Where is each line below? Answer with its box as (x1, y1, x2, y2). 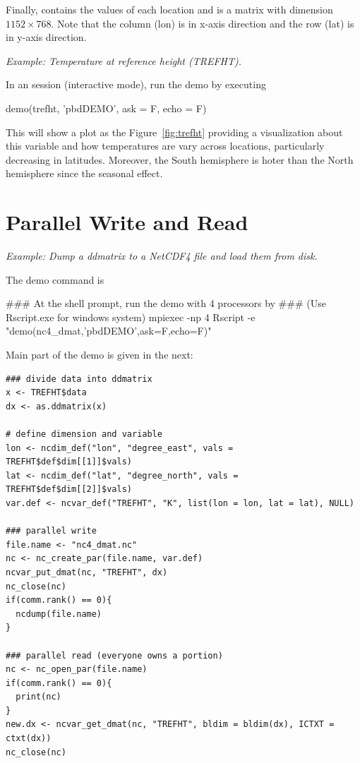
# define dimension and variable (6, 429, 162, 439)
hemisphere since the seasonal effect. (6, 166, 163, 181)
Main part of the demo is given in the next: (6, 347, 193, 362)
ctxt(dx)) (6, 733, 52, 744)
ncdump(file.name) (16, 608, 102, 619)
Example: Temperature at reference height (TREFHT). (6, 53, 242, 68)
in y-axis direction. (6, 30, 87, 44)
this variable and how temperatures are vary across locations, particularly (6, 138, 325, 153)
